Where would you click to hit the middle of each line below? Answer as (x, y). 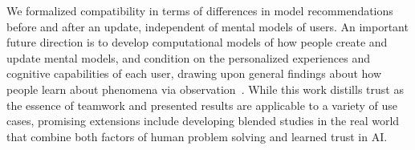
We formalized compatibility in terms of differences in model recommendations (200, 10)
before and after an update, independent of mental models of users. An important (207, 26)
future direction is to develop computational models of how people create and (197, 42)
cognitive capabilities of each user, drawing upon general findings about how (194, 73)
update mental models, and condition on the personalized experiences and (188, 57)
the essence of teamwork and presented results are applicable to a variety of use (202, 105)
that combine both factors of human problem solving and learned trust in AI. (197, 136)
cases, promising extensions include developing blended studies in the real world (203, 121)
